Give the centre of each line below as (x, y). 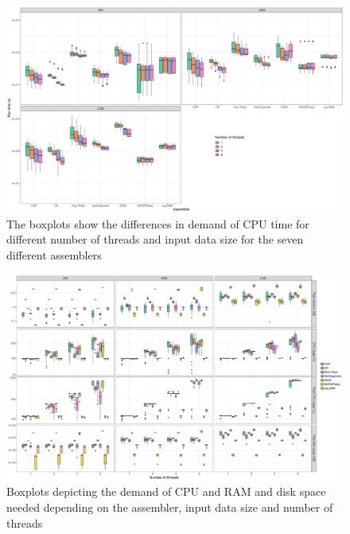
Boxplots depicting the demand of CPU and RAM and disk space (166, 491)
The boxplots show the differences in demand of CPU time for (158, 223)
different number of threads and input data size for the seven (155, 239)
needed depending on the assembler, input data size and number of (170, 507)
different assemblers (54, 254)
